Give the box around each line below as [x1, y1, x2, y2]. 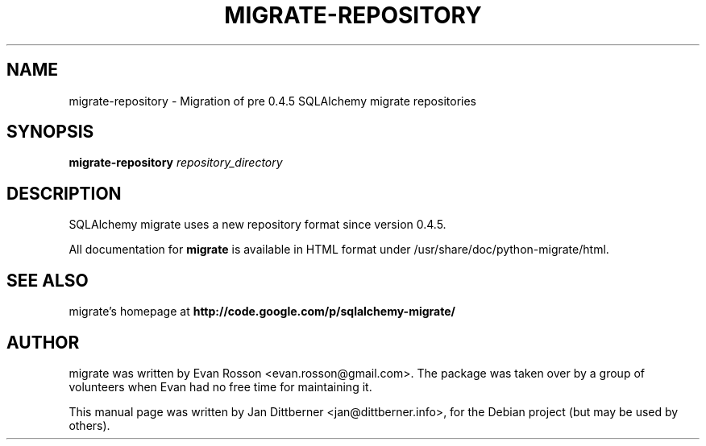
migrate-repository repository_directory [69, 155, 283, 170]
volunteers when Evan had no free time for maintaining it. [69, 379, 372, 394]
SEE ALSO [6, 270, 89, 291]
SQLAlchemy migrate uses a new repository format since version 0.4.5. [69, 217, 446, 232]
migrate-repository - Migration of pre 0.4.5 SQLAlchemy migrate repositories [69, 93, 476, 108]
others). [69, 418, 110, 432]
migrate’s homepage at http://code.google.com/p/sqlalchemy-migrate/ [69, 304, 455, 319]
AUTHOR [6, 332, 80, 353]
